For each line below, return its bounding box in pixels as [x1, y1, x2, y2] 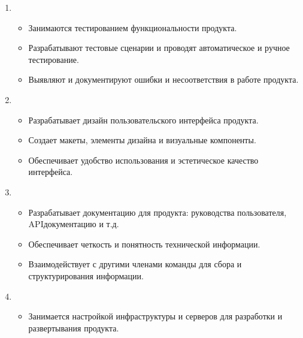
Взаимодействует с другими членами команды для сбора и [28, 258, 242, 270]
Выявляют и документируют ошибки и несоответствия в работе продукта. [28, 73, 299, 86]
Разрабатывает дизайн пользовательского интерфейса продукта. [28, 113, 259, 126]
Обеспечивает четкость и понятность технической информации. [28, 237, 260, 250]
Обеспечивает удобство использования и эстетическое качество [28, 153, 259, 166]
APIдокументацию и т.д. [28, 218, 119, 230]
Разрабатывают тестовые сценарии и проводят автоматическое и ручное [28, 41, 290, 54]
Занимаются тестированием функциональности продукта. [28, 21, 237, 34]
